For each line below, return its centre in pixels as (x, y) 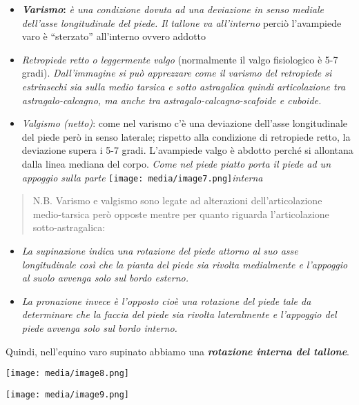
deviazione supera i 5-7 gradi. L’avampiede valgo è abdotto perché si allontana (187, 150)
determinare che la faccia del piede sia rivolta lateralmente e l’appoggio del (179, 314)
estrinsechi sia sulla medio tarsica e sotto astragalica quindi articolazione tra (184, 86)
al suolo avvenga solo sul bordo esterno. (105, 278)
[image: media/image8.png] (67, 374)
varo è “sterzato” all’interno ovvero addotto (114, 36)
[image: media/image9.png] (67, 394)
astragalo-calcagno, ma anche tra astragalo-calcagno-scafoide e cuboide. (172, 100)
